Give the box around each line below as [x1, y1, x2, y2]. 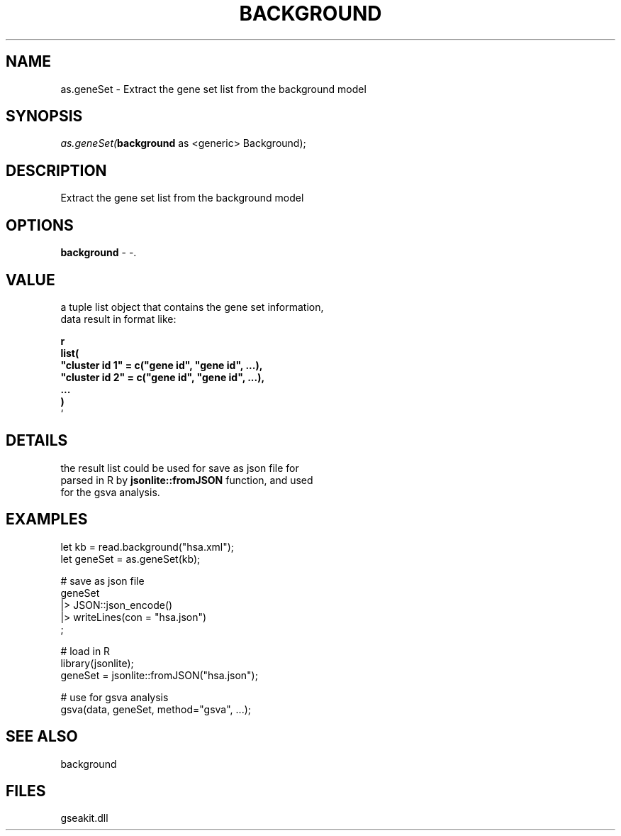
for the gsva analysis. [60, 485, 160, 498]
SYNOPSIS [6, 107, 83, 126]
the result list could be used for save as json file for [60, 461, 299, 474]
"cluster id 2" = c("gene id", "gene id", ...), [60, 370, 265, 383]
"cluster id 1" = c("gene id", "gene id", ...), [60, 358, 263, 371]
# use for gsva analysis [60, 691, 169, 703]
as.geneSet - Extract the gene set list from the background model [60, 82, 367, 95]
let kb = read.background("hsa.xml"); [60, 540, 235, 553]
